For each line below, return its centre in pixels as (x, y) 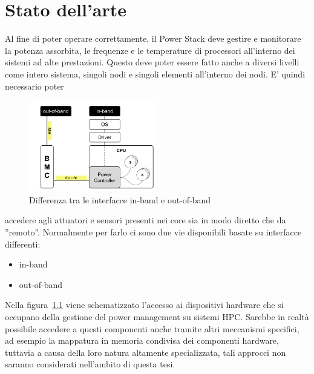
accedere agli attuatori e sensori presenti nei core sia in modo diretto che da (146, 220)
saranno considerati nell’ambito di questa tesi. (90, 364)
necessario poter (34, 86)
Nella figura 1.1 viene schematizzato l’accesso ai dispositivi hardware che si (144, 305)
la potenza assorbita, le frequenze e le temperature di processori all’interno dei (150, 50)
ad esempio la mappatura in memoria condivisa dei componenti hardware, (142, 340)
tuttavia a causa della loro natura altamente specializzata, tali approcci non (146, 352)
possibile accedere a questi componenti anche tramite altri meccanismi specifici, (152, 328)
